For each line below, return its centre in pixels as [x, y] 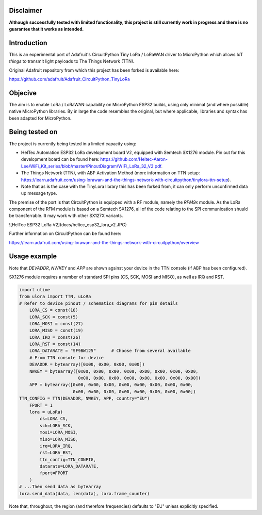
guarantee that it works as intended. [46, 29]
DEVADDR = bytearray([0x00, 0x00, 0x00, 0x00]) [87, 365]
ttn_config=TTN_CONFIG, [68, 459]
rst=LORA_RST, [56, 453]
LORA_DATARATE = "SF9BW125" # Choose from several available [110, 351]
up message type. [39, 193]
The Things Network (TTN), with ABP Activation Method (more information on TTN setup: [111, 173]
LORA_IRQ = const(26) [55, 337]
